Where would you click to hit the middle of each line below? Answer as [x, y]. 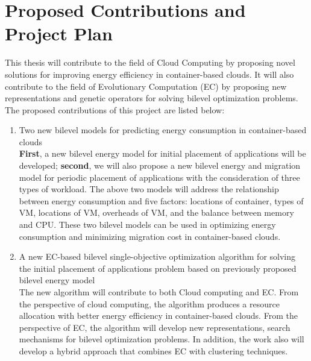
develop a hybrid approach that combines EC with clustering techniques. [153, 350]
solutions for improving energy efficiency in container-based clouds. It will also [149, 74]
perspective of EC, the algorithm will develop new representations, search [155, 327]
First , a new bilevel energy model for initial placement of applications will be [162, 153]
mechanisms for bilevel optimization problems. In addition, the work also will [162, 339]
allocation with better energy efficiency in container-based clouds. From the [158, 315]
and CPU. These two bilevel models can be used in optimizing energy [147, 224]
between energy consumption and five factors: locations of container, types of [161, 200]
